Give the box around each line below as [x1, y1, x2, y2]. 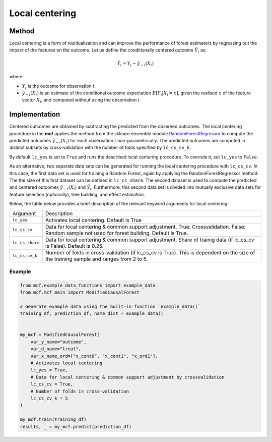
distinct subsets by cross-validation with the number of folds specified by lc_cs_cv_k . [9, 144, 191, 151]
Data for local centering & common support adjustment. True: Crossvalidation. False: [45, 223, 246, 230]
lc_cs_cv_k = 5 [30, 395, 68, 401]
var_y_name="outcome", [30, 339, 87, 345]
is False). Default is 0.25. [45, 242, 104, 249]
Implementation [9, 110, 60, 119]
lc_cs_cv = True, [30, 381, 74, 387]
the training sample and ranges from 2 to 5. [45, 255, 148, 262]
